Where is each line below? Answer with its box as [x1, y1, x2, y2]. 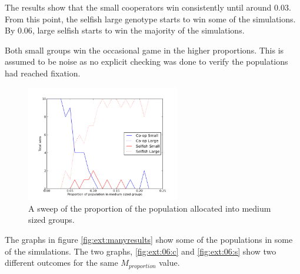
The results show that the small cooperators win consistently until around [5, 1, 272, 13]
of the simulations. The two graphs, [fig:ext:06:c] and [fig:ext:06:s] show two [5, 245, 276, 257]
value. [159, 256, 180, 269]
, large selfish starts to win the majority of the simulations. [32, 24, 245, 36]
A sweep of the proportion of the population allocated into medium [28, 202, 271, 214]
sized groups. [28, 213, 75, 226]
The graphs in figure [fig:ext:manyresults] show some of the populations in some [5, 233, 293, 246]
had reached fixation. [5, 66, 81, 79]
